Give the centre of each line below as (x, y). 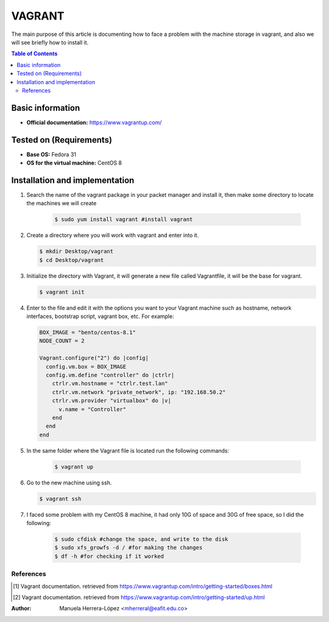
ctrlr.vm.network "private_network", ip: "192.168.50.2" (139, 392)
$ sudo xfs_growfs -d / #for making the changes (129, 548)
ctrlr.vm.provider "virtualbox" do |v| (112, 401)
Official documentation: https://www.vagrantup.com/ (94, 122)
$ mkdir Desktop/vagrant (76, 252)
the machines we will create (62, 203)
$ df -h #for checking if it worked (109, 556)
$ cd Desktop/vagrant (72, 260)
